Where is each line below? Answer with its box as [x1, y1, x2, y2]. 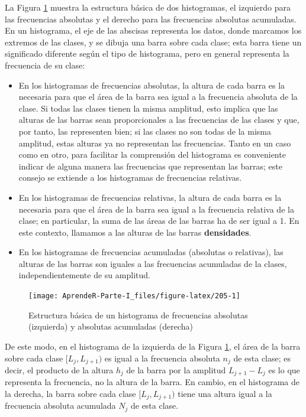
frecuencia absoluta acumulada [5, 399, 116, 412]
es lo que [268, 363, 300, 376]
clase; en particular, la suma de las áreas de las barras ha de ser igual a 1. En [18, 214, 299, 227]
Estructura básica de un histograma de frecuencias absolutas [28, 308, 248, 321]
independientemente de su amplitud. [18, 269, 150, 281]
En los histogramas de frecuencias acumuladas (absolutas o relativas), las [18, 246, 284, 258]
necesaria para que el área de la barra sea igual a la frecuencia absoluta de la [18, 90, 298, 103]
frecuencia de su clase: [5, 58, 85, 71]
